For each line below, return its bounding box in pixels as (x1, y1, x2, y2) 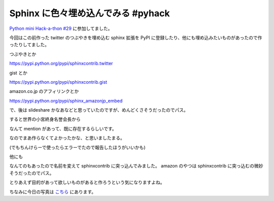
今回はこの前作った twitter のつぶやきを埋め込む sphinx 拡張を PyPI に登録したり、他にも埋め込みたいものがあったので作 (9, 35, 262, 41)
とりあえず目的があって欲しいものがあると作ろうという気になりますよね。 (9, 179, 165, 185)
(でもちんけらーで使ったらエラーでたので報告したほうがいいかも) (9, 144, 146, 150)
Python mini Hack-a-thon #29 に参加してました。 (9, 25, 113, 31)
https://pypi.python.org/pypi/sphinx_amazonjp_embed (9, 97, 123, 104)
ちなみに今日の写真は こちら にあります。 (9, 188, 96, 195)
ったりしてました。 (9, 42, 49, 48)
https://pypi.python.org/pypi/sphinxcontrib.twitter (9, 60, 113, 66)
